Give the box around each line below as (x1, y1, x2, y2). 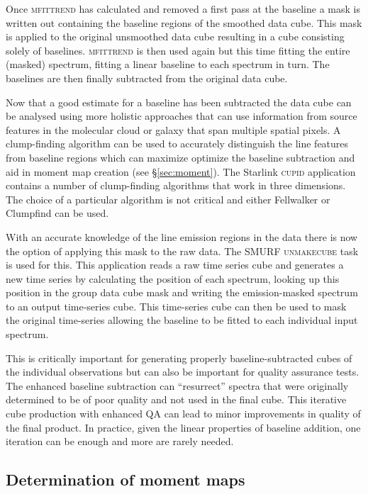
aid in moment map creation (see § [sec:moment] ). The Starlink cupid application (6, 164, 356, 179)
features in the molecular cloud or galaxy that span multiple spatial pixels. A (6, 122, 341, 137)
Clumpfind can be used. (6, 206, 109, 220)
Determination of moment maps (6, 468, 245, 490)
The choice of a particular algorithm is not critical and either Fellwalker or (6, 191, 330, 206)
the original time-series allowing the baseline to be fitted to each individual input (6, 313, 358, 327)
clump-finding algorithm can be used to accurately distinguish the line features (6, 136, 349, 151)
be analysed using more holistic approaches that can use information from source (6, 108, 357, 123)
